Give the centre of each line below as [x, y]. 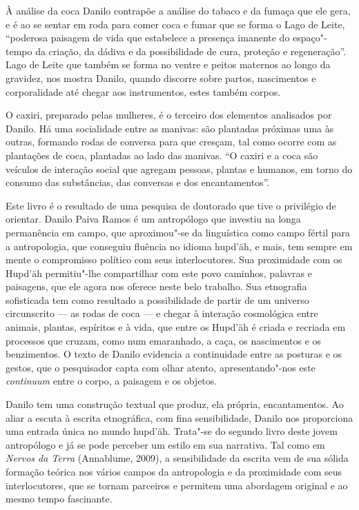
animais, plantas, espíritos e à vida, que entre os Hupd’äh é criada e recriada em [176, 327]
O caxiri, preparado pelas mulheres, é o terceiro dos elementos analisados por [169, 115]
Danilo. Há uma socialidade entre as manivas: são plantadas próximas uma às [170, 128]
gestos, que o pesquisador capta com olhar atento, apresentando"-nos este [161, 367]
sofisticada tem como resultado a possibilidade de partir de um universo [157, 299]
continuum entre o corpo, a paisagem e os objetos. [111, 381]
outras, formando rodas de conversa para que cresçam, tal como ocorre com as [171, 142]
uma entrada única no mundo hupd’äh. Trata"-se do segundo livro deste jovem [172, 431]
